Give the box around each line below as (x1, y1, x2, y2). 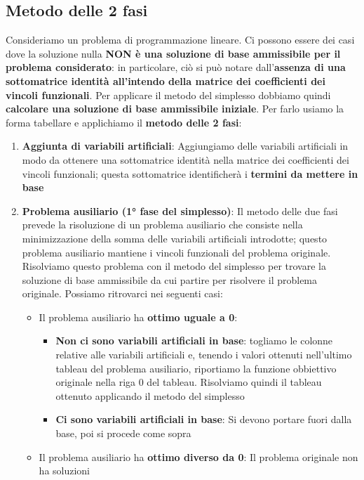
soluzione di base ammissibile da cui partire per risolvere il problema (22, 272, 318, 287)
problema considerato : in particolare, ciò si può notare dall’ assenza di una (6, 60, 346, 74)
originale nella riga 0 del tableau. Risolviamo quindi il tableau (55, 375, 322, 389)
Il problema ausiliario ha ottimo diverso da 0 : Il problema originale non (39, 449, 358, 464)
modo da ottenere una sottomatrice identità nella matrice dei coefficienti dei (22, 152, 349, 167)
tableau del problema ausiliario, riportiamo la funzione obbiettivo (55, 361, 337, 375)
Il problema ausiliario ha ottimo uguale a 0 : (39, 309, 238, 324)
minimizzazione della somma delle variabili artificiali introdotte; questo (22, 231, 328, 245)
